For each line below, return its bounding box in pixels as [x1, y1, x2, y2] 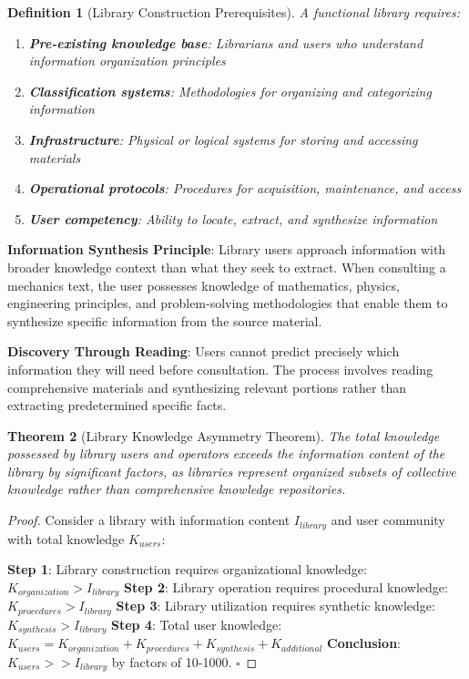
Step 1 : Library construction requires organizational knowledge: [7, 560, 367, 579]
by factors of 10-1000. [111, 652, 232, 671]
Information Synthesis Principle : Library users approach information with [7, 240, 446, 259]
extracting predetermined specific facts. [7, 396, 227, 415]
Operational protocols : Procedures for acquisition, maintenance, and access [28, 179, 462, 198]
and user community [331, 510, 445, 530]
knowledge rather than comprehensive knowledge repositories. [7, 479, 346, 499]
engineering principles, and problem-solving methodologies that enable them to [7, 293, 448, 313]
